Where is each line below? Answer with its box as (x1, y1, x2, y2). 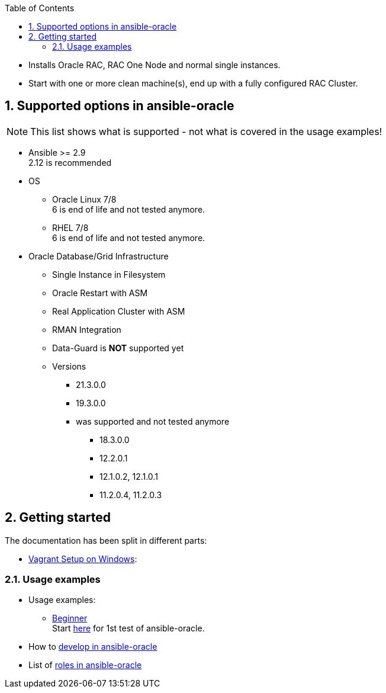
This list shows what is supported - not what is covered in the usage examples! (30, 125, 382, 137)
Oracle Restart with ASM (52, 287, 148, 298)
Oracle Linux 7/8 (52, 194, 117, 204)
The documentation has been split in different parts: (5, 535, 207, 546)
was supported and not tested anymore (76, 416, 230, 426)
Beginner (52, 613, 88, 624)
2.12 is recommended (28, 157, 112, 168)
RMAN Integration (52, 324, 121, 335)
